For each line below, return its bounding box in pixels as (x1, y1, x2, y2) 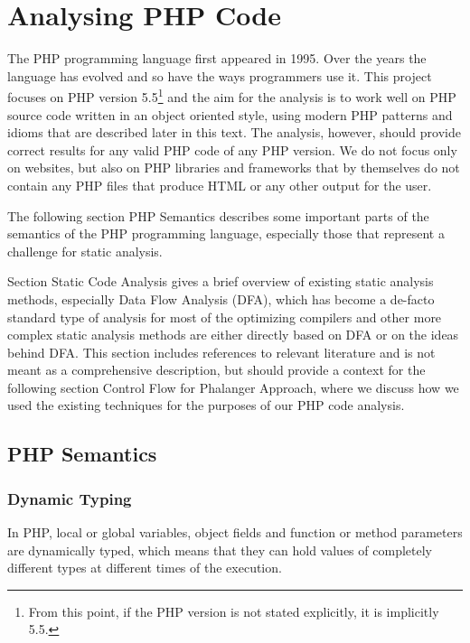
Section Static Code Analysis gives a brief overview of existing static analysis (7, 272, 434, 291)
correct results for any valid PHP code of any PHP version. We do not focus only (7, 140, 457, 159)
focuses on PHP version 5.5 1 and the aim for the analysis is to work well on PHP (7, 85, 456, 106)
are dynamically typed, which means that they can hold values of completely (7, 540, 432, 559)
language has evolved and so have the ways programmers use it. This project (7, 66, 432, 85)
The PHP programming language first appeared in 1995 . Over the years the (7, 49, 427, 68)
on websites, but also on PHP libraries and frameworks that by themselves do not (7, 158, 460, 177)
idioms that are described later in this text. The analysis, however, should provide (7, 123, 461, 142)
